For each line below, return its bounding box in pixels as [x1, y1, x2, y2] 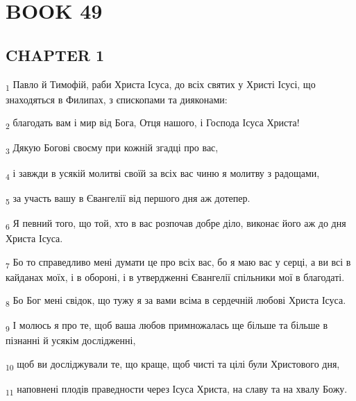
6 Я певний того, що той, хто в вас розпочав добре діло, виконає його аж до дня [6, 215, 346, 232]
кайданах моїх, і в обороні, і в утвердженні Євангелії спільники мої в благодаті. [6, 269, 345, 284]
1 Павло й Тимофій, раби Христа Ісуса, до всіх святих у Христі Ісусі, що [6, 76, 316, 93]
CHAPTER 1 [6, 44, 105, 65]
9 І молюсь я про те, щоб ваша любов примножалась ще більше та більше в [6, 318, 328, 334]
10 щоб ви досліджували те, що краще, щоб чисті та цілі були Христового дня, [6, 357, 340, 373]
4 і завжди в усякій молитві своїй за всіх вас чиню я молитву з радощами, [6, 165, 320, 182]
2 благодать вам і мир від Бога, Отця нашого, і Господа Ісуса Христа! [6, 115, 300, 132]
